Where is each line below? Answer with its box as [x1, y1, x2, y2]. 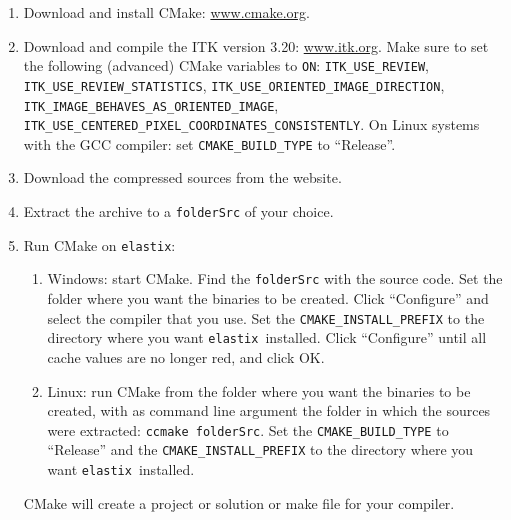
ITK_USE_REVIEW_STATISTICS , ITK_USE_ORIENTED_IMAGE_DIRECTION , [23, 74, 445, 95]
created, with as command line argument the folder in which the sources [47, 400, 491, 421]
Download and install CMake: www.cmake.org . [23, 2, 310, 22]
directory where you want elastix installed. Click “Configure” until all [47, 327, 487, 348]
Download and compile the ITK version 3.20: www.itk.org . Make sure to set [23, 35, 489, 56]
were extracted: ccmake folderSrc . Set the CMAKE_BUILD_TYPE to [47, 419, 449, 440]
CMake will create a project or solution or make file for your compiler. [23, 492, 455, 513]
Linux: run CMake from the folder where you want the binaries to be [47, 380, 471, 401]
